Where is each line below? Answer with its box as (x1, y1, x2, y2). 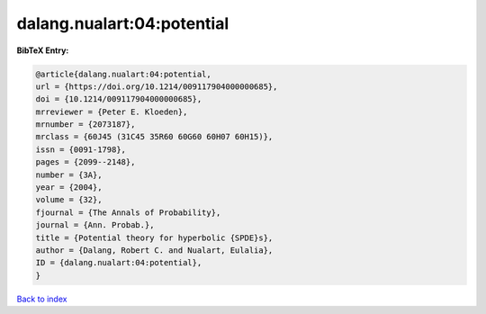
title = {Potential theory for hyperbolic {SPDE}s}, (35, 232, 274, 243)
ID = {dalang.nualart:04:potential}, (35, 257, 202, 268)
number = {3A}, (35, 169, 103, 180)
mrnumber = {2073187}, (35, 120, 136, 130)
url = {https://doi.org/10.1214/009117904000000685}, (35, 81, 278, 92)
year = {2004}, (35, 183, 103, 193)
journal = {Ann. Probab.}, (35, 220, 155, 230)
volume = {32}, (35, 194, 103, 205)
